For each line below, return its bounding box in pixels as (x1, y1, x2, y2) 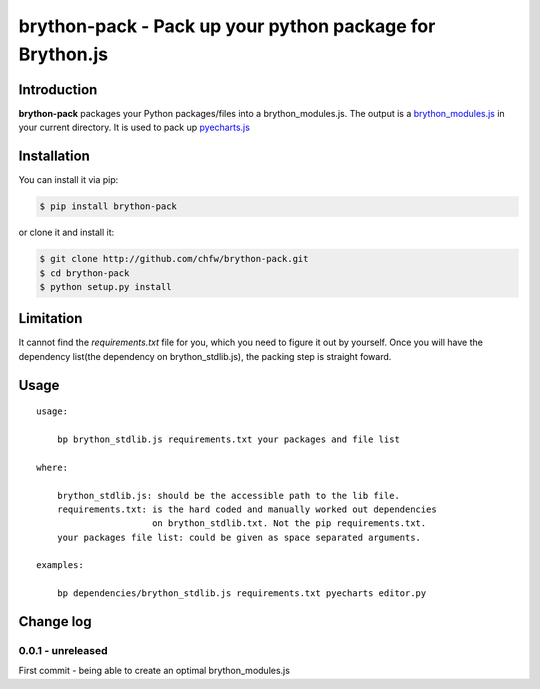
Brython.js (18, 43, 109, 65)
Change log (18, 613, 92, 630)
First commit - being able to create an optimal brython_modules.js (18, 665, 290, 677)
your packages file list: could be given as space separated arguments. (56, 531, 422, 543)
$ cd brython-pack (39, 267, 130, 279)
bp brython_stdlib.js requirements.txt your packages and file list (56, 433, 400, 445)
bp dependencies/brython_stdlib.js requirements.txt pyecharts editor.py (56, 588, 427, 599)
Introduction (18, 81, 98, 98)
